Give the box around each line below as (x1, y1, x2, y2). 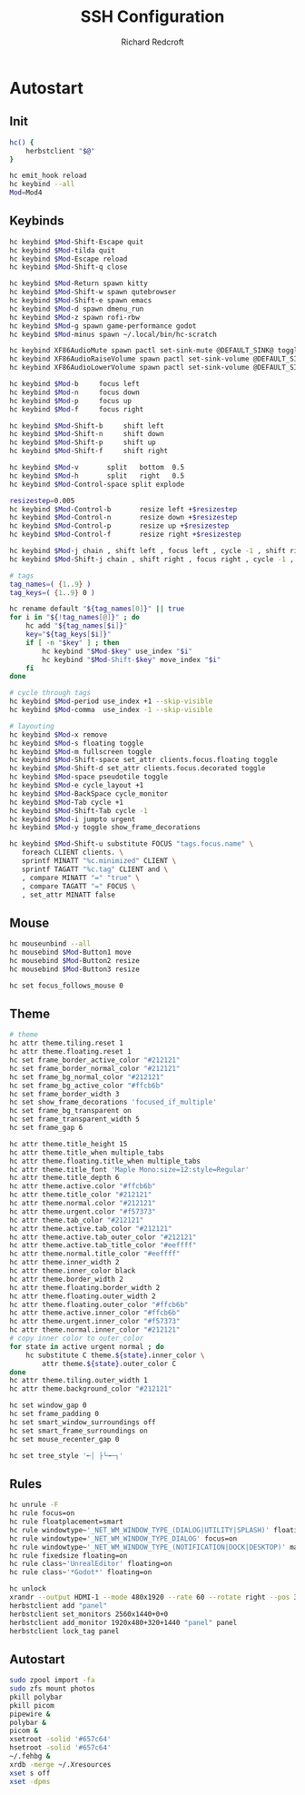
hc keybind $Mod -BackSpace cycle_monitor (9, 788, 169, 798)
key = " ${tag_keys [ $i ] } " (25, 630, 112, 640)
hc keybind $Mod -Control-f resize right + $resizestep (9, 530, 242, 540)
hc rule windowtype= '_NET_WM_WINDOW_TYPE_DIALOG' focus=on (9, 1533, 238, 1543)
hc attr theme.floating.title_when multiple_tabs (9, 1156, 202, 1165)
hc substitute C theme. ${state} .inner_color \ (25, 1351, 205, 1360)
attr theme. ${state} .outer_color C (42, 1359, 177, 1368)
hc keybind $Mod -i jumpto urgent (9, 815, 136, 824)
